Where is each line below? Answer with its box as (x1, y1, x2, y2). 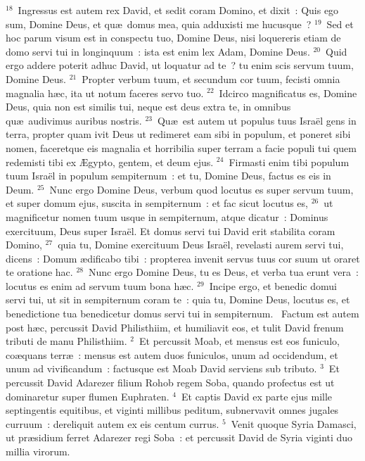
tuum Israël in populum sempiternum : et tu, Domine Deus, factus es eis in (6, 168, 331, 183)
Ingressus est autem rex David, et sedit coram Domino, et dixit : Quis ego (18, 3, 339, 17)
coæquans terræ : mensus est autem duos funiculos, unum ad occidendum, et (6, 347, 338, 362)
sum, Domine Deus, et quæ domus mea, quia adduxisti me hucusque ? (6, 16, 312, 31)
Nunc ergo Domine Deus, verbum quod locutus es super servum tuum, (49, 182, 354, 196)
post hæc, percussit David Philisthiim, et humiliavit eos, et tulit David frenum (6, 320, 344, 334)
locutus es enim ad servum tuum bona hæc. (6, 278, 194, 293)
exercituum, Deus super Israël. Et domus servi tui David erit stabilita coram (6, 223, 335, 238)
